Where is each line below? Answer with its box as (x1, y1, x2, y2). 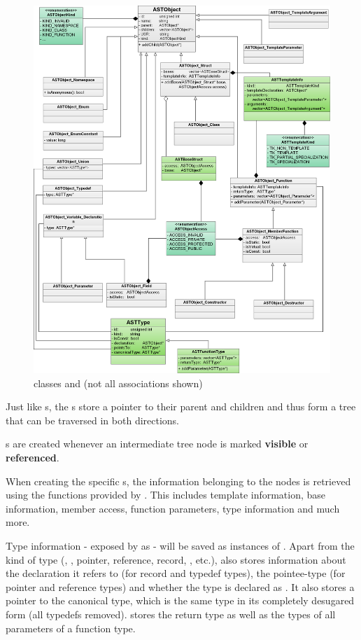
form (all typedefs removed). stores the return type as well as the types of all (6, 606, 336, 621)
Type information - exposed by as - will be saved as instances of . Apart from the (6, 538, 355, 552)
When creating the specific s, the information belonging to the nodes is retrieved (6, 473, 351, 488)
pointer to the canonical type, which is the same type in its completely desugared (6, 593, 355, 608)
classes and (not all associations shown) (34, 375, 203, 390)
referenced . (6, 450, 59, 464)
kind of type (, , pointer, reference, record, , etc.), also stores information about (6, 552, 346, 566)
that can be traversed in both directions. (6, 412, 180, 427)
